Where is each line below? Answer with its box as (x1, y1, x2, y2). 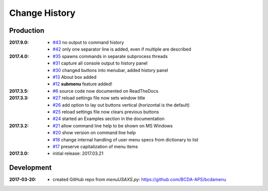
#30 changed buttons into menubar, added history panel (53, 67, 168, 73)
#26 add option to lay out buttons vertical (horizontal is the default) (53, 102, 190, 108)
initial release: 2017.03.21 (53, 150, 104, 156)
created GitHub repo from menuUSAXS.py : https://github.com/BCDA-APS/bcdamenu (53, 177, 227, 183)
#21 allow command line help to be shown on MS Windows (53, 123, 173, 128)
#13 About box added (53, 74, 97, 80)
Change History (9, 7, 75, 18)
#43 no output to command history (53, 40, 124, 46)
